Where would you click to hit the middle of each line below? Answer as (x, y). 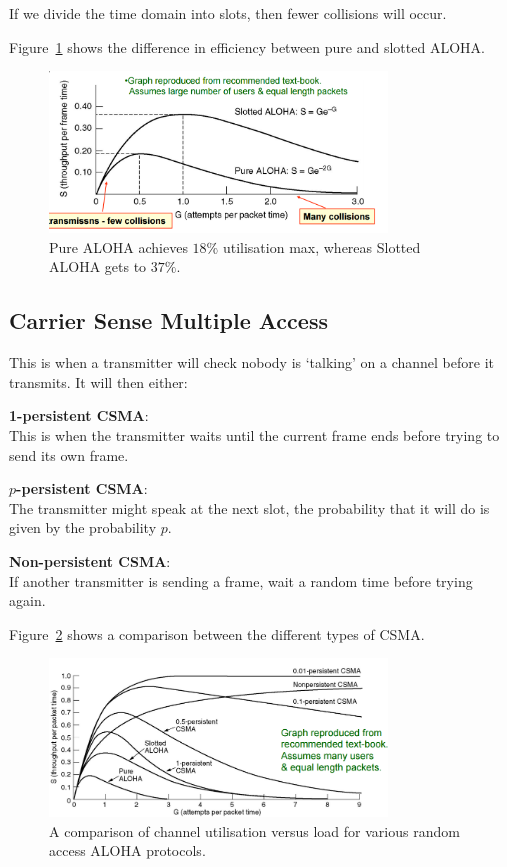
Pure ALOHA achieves (118, 246)
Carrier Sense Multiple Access (168, 320)
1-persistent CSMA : (79, 415)
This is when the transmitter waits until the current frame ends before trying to (254, 434)
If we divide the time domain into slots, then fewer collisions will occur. (228, 13)
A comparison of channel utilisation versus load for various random (254, 830)
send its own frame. (69, 454)
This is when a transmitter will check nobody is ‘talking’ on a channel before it (251, 362)
